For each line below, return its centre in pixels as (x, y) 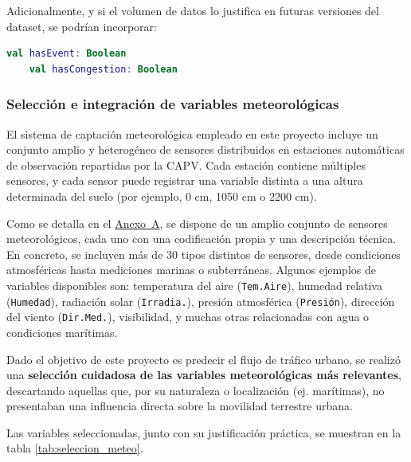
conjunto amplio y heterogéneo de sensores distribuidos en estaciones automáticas (205, 149)
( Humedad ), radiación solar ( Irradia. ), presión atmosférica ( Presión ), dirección (201, 301)
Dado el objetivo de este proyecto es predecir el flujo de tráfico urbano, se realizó (204, 359)
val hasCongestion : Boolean (103, 69)
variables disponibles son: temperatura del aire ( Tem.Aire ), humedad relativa (194, 285)
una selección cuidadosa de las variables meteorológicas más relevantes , (204, 375)
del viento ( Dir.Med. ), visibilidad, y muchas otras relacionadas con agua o (188, 317)
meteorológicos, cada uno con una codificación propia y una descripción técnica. (202, 239)
